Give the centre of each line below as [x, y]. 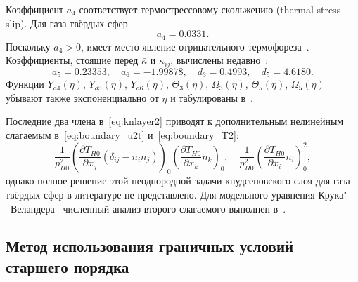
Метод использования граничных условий [150, 246]
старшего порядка [68, 266]
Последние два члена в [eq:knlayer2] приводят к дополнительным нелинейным [175, 121]
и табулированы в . [212, 97]
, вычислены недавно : [219, 60]
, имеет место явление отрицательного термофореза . [195, 46]
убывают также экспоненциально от [82, 97]
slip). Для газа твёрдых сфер [67, 23]
